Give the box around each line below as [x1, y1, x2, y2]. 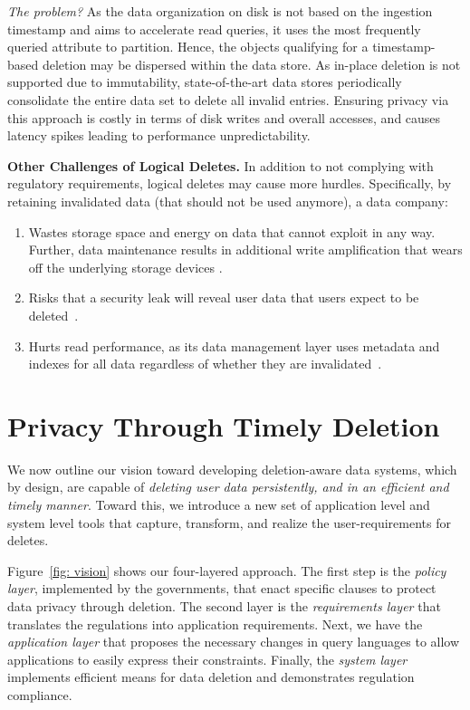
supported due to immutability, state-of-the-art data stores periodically [7, 72, 402, 91]
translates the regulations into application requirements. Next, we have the [7, 614, 423, 633]
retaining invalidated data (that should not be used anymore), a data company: [7, 191, 448, 210]
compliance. [7, 685, 72, 704]
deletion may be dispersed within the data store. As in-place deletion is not [42, 54, 461, 73]
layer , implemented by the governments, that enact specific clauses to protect [7, 579, 436, 598]
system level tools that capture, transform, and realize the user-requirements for [7, 513, 451, 532]
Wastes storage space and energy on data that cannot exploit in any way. [28, 222, 436, 241]
